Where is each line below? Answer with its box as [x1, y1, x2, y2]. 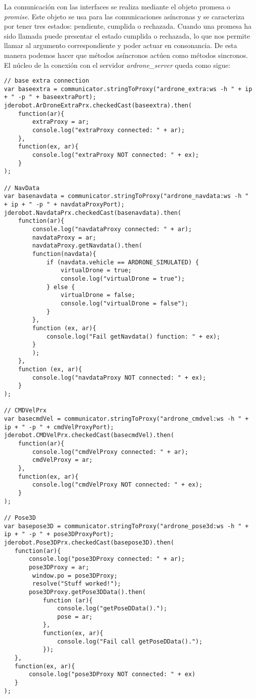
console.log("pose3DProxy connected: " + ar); [29, 555, 185, 563]
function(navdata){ [32, 250, 97, 257]
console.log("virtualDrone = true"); [60, 275, 185, 282]
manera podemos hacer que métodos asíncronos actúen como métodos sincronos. [4, 50, 248, 60]
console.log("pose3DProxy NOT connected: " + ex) [29, 671, 196, 678]
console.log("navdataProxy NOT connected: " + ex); [32, 374, 206, 381]
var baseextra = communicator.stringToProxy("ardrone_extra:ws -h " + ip [4, 85, 253, 93]
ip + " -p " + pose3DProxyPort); [4, 531, 114, 538]
